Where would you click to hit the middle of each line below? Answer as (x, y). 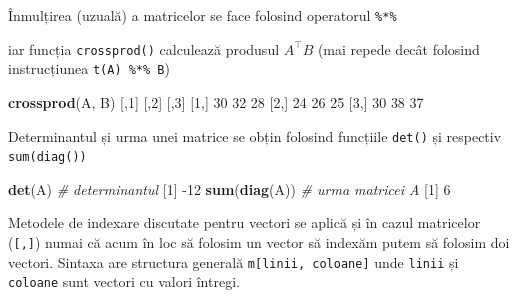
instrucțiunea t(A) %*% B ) (89, 68)
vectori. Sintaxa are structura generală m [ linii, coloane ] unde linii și (233, 261)
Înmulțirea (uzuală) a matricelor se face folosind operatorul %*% (202, 15)
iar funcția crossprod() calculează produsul (144, 48)
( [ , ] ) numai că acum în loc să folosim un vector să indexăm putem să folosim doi (259, 242)
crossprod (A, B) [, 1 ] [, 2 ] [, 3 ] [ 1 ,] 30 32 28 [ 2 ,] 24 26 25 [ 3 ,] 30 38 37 (216, 101)
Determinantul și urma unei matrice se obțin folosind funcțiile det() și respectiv (255, 135)
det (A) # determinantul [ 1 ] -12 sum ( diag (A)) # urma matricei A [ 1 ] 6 (229, 188)
